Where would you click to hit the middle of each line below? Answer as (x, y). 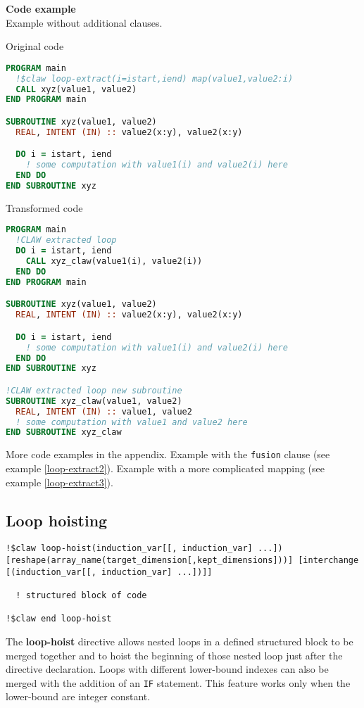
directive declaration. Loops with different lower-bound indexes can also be (167, 669)
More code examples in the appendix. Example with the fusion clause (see (168, 454)
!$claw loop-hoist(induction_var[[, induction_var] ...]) (144, 549)
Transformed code (44, 207)
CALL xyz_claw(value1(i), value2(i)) (114, 261)
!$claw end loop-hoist (59, 619)
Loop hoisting (57, 520)
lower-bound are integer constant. (78, 696)
